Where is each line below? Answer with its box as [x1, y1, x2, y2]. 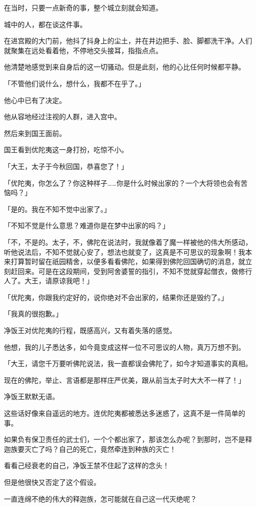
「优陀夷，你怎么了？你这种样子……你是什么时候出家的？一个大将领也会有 [4, 177, 241, 188]
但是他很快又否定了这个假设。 [4, 477, 100, 487]
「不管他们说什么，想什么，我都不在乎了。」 [4, 78, 145, 88]
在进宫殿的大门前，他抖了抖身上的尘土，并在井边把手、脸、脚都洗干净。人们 [4, 35, 252, 46]
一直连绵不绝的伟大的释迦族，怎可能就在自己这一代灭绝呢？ [4, 493, 197, 504]
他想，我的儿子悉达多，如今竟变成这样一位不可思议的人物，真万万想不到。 [4, 341, 245, 352]
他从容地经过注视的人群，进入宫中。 [4, 111, 121, 122]
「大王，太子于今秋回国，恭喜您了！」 [4, 161, 128, 171]
